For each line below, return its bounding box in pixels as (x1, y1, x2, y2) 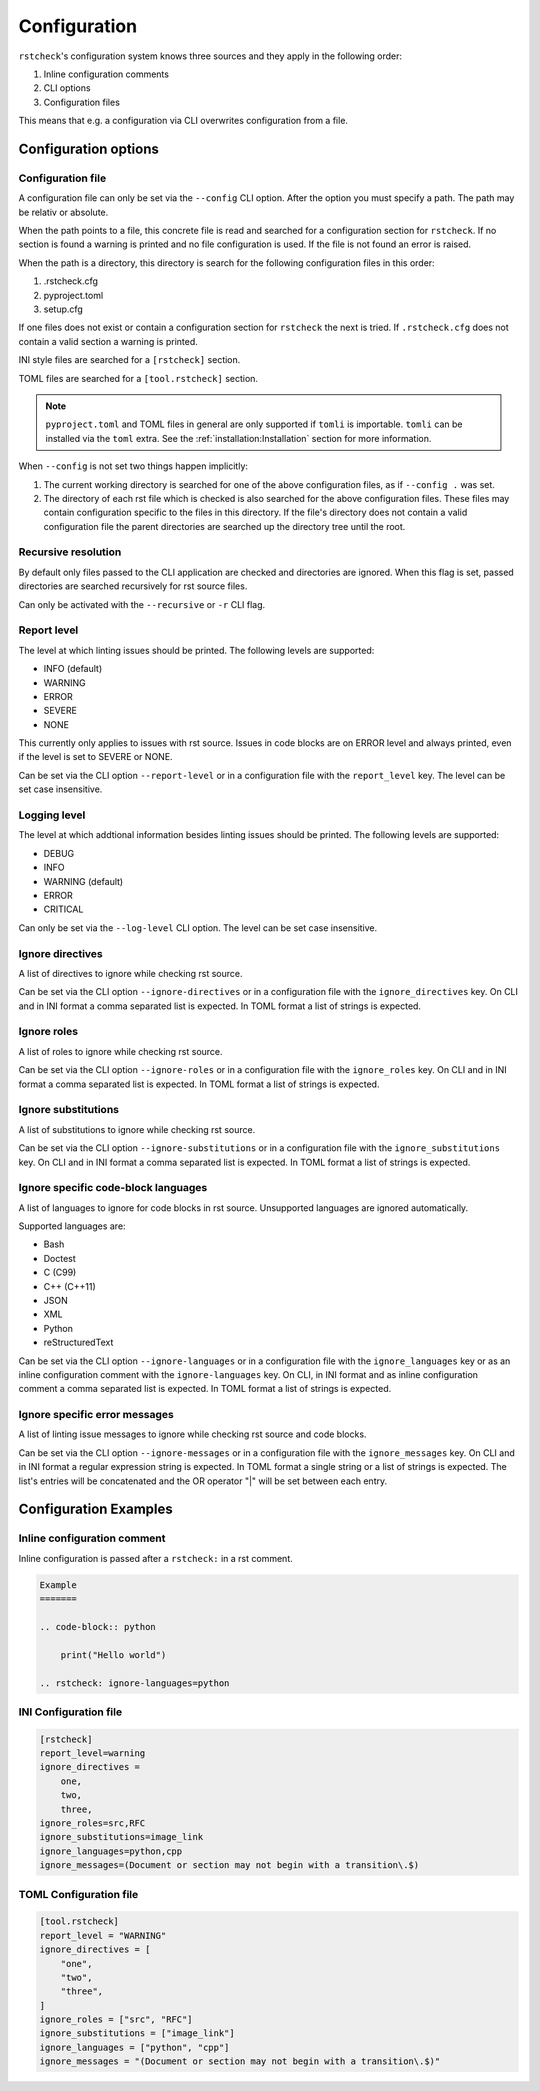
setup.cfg (43, 303, 84, 315)
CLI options (43, 82, 91, 94)
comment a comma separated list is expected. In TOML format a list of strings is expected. (18, 1383, 392, 1395)
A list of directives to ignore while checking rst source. (18, 967, 243, 979)
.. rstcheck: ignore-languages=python (39, 1677, 230, 1689)
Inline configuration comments (43, 68, 170, 80)
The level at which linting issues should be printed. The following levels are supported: (18, 644, 375, 656)
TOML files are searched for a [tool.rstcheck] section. (18, 372, 259, 384)
